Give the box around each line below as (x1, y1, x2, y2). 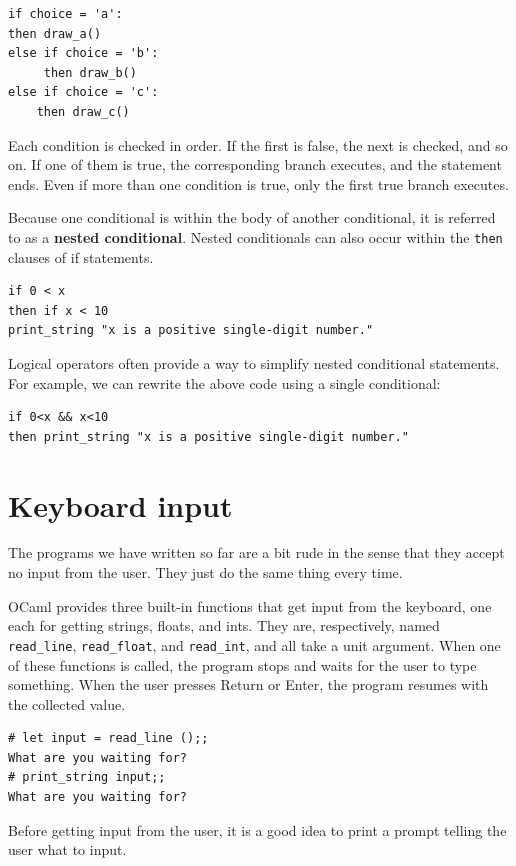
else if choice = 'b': (8, 46, 159, 61)
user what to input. (8, 839, 127, 860)
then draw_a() (8, 26, 102, 41)
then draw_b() (43, 65, 137, 80)
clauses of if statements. (8, 246, 154, 267)
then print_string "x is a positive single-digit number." (8, 429, 409, 444)
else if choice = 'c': (8, 85, 159, 100)
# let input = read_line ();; (8, 731, 209, 746)
